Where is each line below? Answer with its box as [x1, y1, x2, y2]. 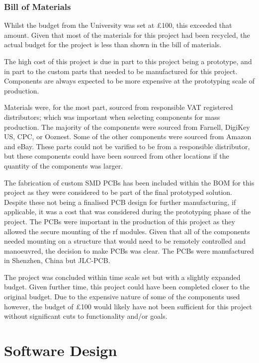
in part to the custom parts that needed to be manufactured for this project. [4, 66, 238, 76]
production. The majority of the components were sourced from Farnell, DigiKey [4, 121, 250, 132]
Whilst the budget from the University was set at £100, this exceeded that [4, 20, 232, 30]
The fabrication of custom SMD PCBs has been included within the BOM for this [4, 177, 255, 187]
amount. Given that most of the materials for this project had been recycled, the [4, 29, 250, 40]
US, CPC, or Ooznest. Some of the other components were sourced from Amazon [4, 131, 252, 142]
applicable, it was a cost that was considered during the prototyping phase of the [4, 206, 251, 217]
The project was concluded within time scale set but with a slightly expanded [4, 272, 241, 282]
